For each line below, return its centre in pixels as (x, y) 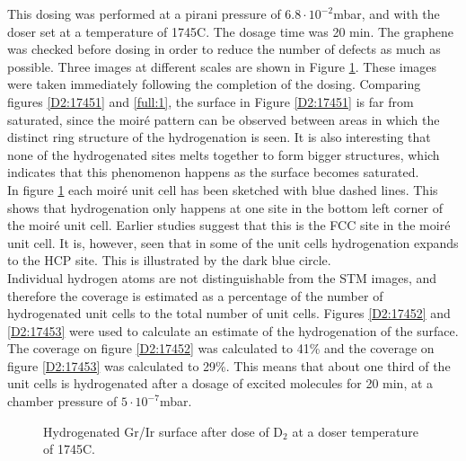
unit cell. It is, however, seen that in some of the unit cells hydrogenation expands (233, 242)
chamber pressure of (62, 401)
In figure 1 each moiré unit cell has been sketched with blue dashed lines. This (223, 189)
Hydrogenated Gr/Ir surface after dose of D (163, 431)
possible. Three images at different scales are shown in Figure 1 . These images (222, 66)
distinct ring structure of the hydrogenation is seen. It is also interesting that (219, 137)
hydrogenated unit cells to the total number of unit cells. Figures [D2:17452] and (229, 313)
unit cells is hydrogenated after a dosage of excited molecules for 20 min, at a (220, 383)
